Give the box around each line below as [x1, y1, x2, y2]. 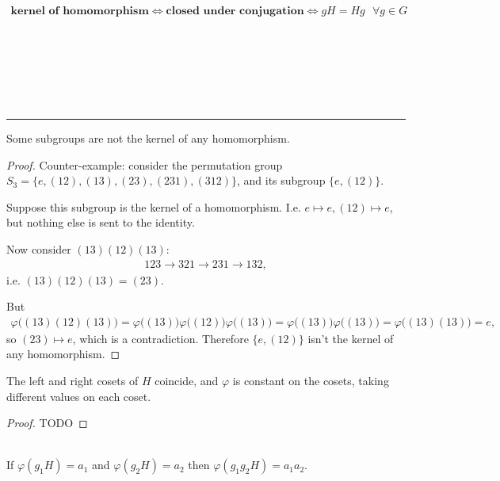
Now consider [6, 240, 71, 257]
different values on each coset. [6, 387, 151, 404]
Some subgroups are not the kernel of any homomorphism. [6, 130, 290, 146]
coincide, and [155, 372, 219, 388]
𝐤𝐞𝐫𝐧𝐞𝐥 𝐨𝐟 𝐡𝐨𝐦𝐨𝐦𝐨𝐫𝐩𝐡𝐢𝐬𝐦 [10, 6, 149, 17]
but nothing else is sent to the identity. [6, 214, 195, 231]
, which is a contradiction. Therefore [72, 330, 249, 346]
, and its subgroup [236, 172, 326, 189]
